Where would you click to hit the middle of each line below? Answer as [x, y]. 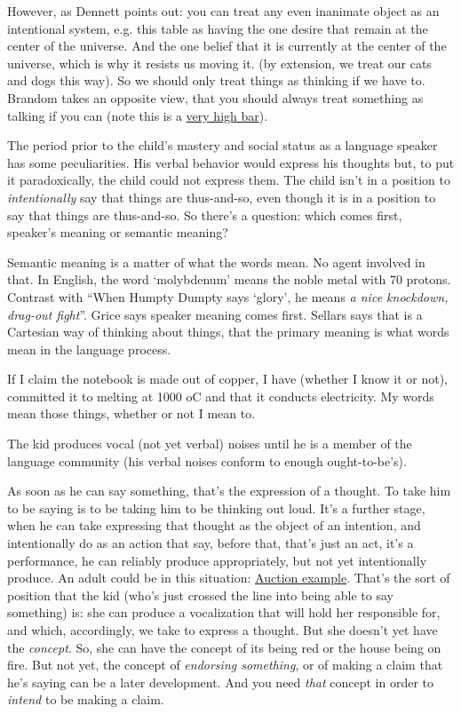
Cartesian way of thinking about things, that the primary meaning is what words [228, 332]
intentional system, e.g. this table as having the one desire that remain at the [218, 28]
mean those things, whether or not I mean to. [131, 413]
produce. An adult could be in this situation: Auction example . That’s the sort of [229, 578]
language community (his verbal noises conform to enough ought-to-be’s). [207, 460]
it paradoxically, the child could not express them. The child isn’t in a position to [229, 180]
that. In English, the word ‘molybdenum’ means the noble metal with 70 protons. [229, 279]
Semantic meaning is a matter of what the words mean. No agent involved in [216, 262]
